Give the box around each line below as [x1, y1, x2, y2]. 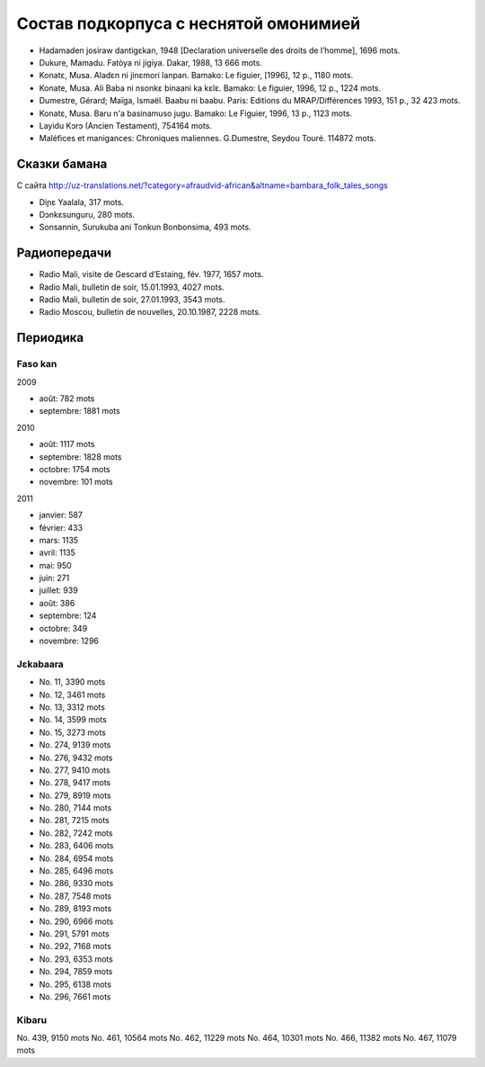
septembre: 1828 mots [39, 451, 122, 462]
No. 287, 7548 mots [39, 891, 112, 901]
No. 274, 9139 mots [39, 740, 111, 750]
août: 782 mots [39, 392, 95, 404]
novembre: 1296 [39, 635, 99, 647]
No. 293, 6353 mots [39, 954, 114, 964]
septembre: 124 [39, 610, 97, 621]
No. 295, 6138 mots [39, 979, 112, 990]
